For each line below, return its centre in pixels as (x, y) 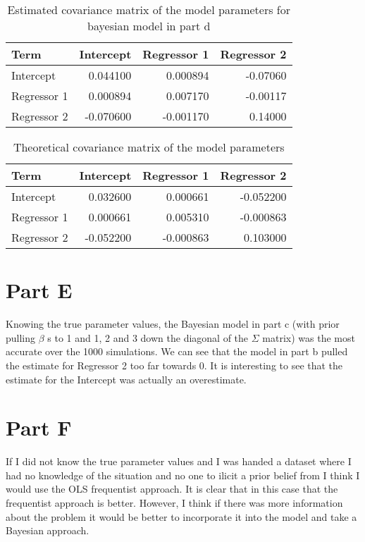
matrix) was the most (309, 337)
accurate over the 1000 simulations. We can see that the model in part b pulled (177, 351)
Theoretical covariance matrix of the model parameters (149, 147)
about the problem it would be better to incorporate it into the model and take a (181, 516)
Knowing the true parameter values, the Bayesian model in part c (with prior (173, 324)
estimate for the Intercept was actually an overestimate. (126, 379)
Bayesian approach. (48, 530)
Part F (39, 427)
